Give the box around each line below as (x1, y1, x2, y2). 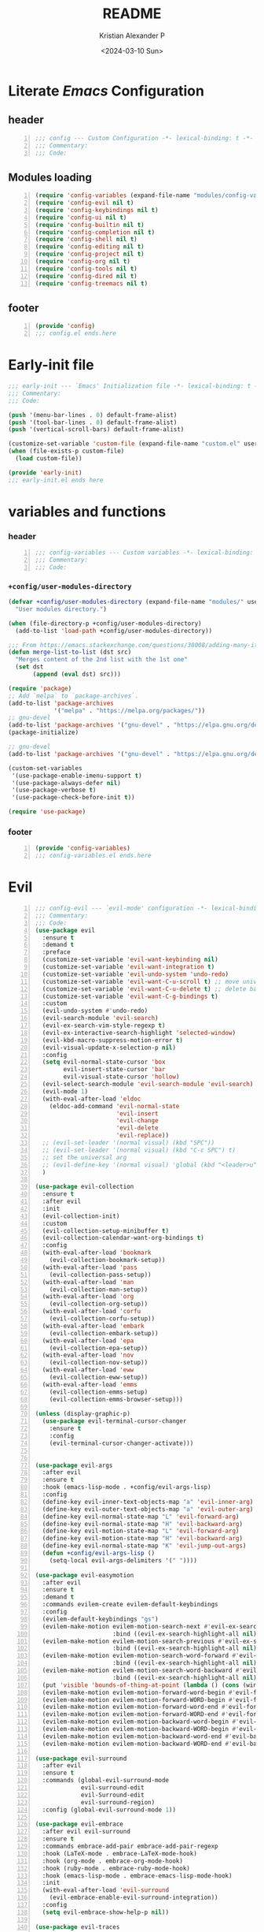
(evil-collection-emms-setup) (49, 1388, 148, 1396)
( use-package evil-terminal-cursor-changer (42, 1417, 187, 1425)
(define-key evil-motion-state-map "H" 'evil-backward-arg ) (42, 1535, 244, 1543)
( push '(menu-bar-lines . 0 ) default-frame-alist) (8, 411, 178, 419)
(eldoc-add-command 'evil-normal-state (49, 1102, 180, 1110)
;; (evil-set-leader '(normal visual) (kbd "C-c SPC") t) (42, 1146, 236, 1154)
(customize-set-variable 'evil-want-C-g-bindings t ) (42, 992, 218, 1000)
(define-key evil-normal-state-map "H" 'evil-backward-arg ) (42, 1520, 244, 1528)
